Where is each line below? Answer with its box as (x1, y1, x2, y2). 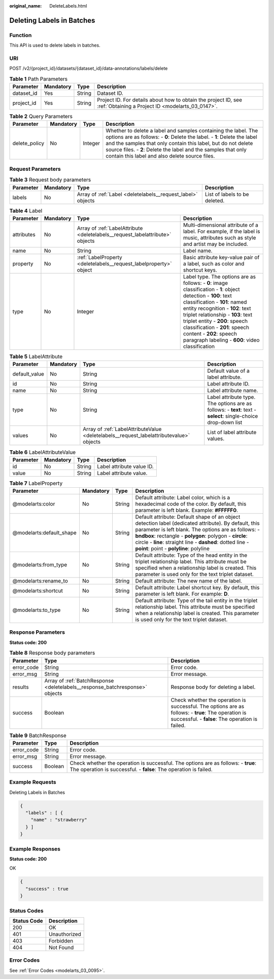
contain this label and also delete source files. (106, 153, 215, 160)
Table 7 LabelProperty (9, 480, 63, 487)
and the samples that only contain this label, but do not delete (106, 140, 253, 147)
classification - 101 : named (183, 298, 247, 305)
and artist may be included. (183, 240, 249, 247)
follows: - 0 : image (183, 279, 228, 286)
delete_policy (12, 140, 45, 147)
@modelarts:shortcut (12, 587, 63, 594)
